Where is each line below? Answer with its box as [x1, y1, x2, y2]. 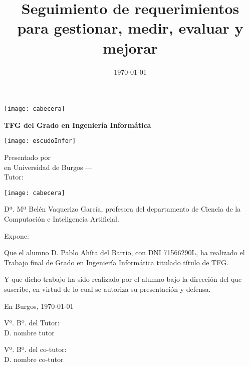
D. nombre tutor [4, 327, 55, 337]
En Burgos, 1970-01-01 [4, 300, 74, 311]
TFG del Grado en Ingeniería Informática [4, 119, 151, 130]
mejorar [103, 37, 158, 58]
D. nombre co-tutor [4, 353, 64, 364]
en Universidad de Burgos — [4, 161, 93, 172]
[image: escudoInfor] [4, 137, 76, 145]
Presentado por [4, 152, 51, 162]
